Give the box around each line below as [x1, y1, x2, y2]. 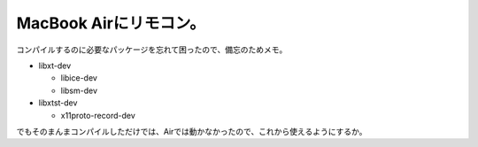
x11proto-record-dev [60, 110, 136, 120]
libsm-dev [60, 85, 97, 96]
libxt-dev [38, 60, 72, 71]
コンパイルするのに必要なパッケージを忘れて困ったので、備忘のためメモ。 [16, 44, 288, 55]
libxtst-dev [38, 97, 78, 108]
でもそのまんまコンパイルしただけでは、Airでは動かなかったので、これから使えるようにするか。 [16, 126, 367, 136]
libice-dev [60, 73, 97, 83]
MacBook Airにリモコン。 [16, 13, 205, 33]
